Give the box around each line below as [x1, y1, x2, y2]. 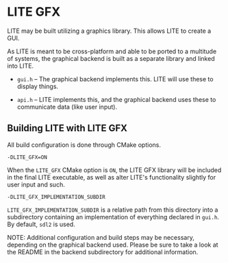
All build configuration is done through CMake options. [7, 141, 161, 149]
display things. [16, 82, 59, 90]
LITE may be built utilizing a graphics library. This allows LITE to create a [7, 27, 212, 35]
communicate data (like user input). [16, 102, 118, 111]
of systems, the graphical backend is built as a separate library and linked [7, 54, 215, 62]
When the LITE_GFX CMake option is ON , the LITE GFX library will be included [7, 165, 222, 174]
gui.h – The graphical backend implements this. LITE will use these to [16, 74, 214, 83]
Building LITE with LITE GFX [7, 122, 128, 134]
